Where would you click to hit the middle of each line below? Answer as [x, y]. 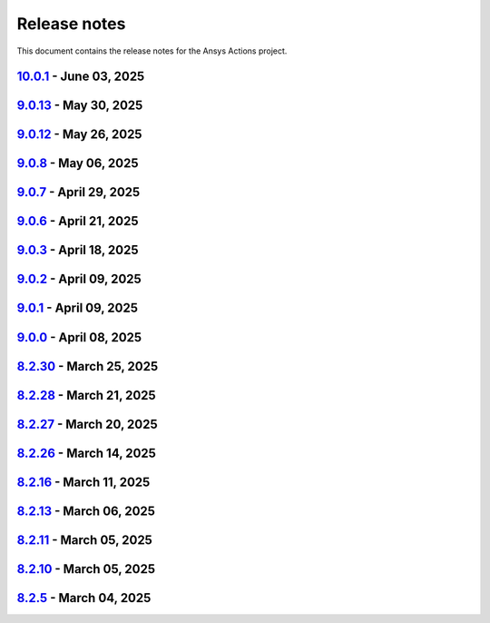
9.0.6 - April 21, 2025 [78, 221]
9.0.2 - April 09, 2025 [79, 279]
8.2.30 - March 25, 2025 [88, 366]
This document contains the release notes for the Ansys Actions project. [152, 51]
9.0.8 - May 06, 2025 [78, 163]
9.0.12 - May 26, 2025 [79, 135]
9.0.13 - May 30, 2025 [80, 106]
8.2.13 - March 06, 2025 [86, 511]
